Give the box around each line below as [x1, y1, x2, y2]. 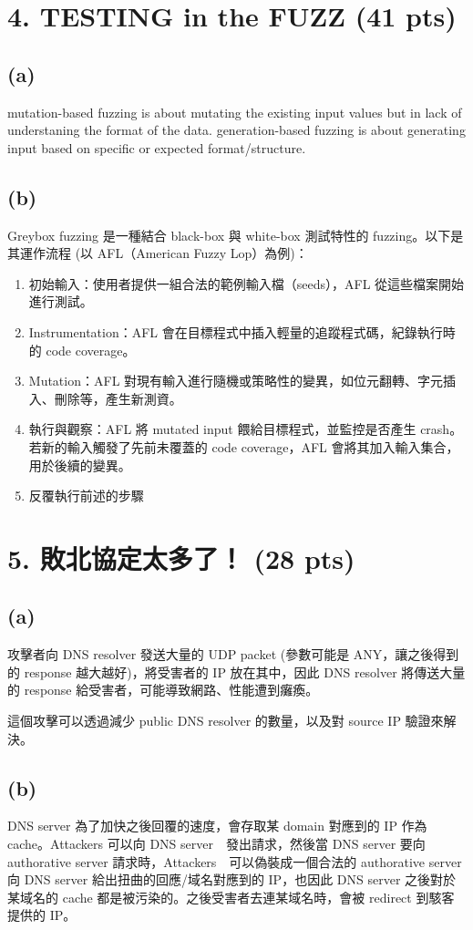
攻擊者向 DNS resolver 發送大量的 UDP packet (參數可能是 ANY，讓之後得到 [7, 645, 459, 664]
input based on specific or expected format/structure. [7, 138, 306, 157]
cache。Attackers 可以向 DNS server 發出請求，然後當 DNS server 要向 [7, 834, 426, 853]
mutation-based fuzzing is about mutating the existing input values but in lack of [7, 102, 462, 121]
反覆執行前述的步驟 [28, 486, 144, 505]
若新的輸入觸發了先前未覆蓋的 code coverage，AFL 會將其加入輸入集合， [28, 437, 459, 456]
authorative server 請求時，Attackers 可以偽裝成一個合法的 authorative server [7, 852, 462, 871]
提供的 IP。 [7, 905, 77, 925]
